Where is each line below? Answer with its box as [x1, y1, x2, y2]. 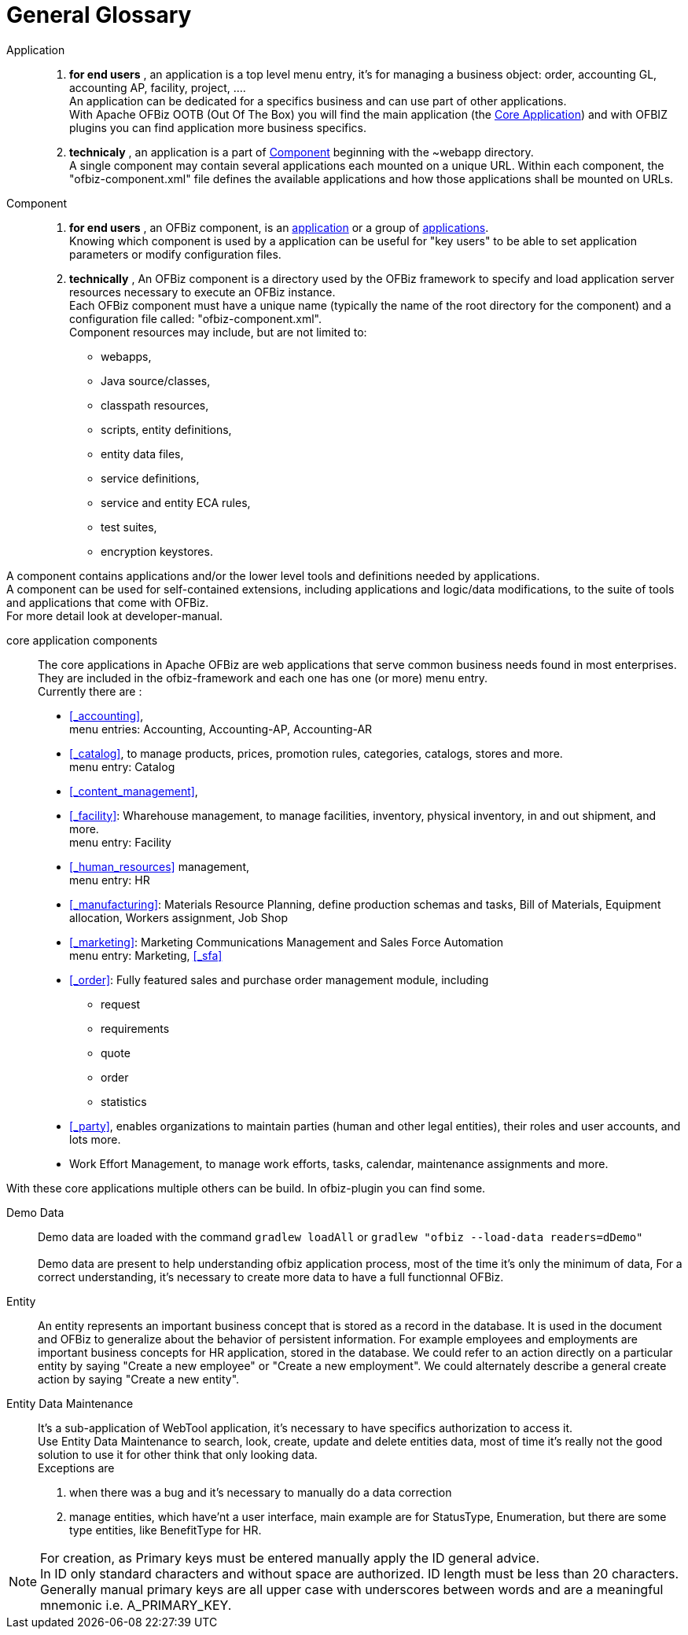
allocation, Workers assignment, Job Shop [69, 910, 288, 924]
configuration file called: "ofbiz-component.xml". [69, 311, 322, 325]
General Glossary [6, 2, 192, 28]
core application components [6, 633, 158, 647]
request [101, 997, 141, 1011]
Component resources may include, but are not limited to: [69, 325, 367, 339]
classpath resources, [101, 398, 209, 412]
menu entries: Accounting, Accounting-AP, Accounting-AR [69, 722, 373, 736]
